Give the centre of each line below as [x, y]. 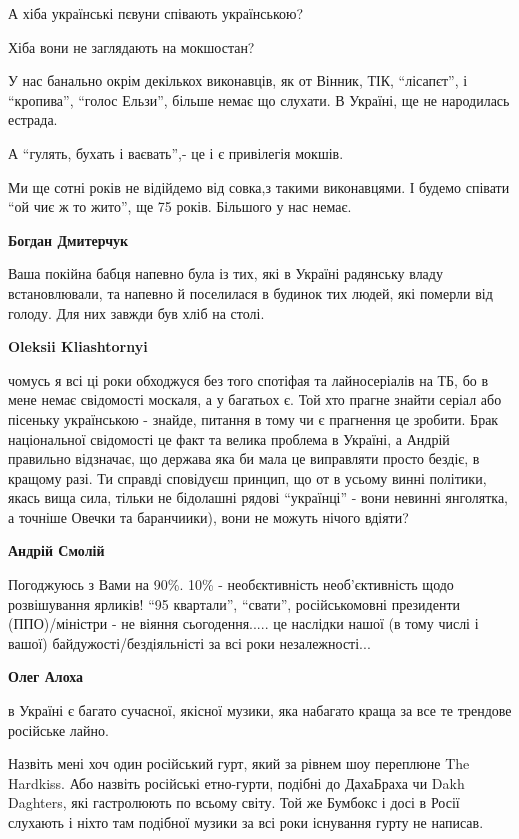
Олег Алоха [46, 676]
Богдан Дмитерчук [68, 239]
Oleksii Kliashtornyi [78, 346]
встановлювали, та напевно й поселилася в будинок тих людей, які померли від [250, 292]
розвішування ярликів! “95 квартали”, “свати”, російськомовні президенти [234, 603]
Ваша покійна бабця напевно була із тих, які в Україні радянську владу [225, 273]
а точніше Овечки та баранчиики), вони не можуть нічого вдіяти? [208, 516]
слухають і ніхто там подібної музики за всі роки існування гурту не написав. [246, 822]
